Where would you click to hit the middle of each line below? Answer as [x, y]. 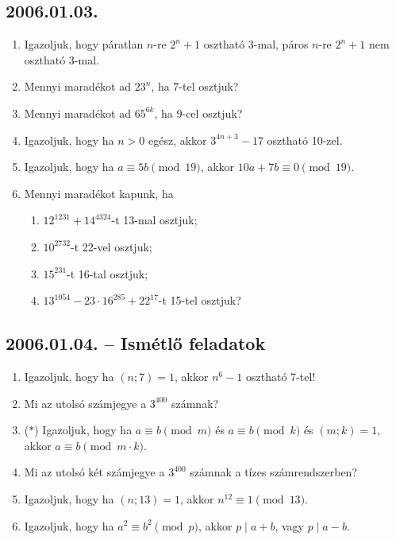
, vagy [289, 525]
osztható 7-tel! [281, 376]
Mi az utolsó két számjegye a [94, 472]
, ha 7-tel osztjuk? [195, 86]
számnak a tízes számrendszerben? [273, 472]
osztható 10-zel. [305, 140]
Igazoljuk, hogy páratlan [84, 44]
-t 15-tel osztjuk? [200, 300]
